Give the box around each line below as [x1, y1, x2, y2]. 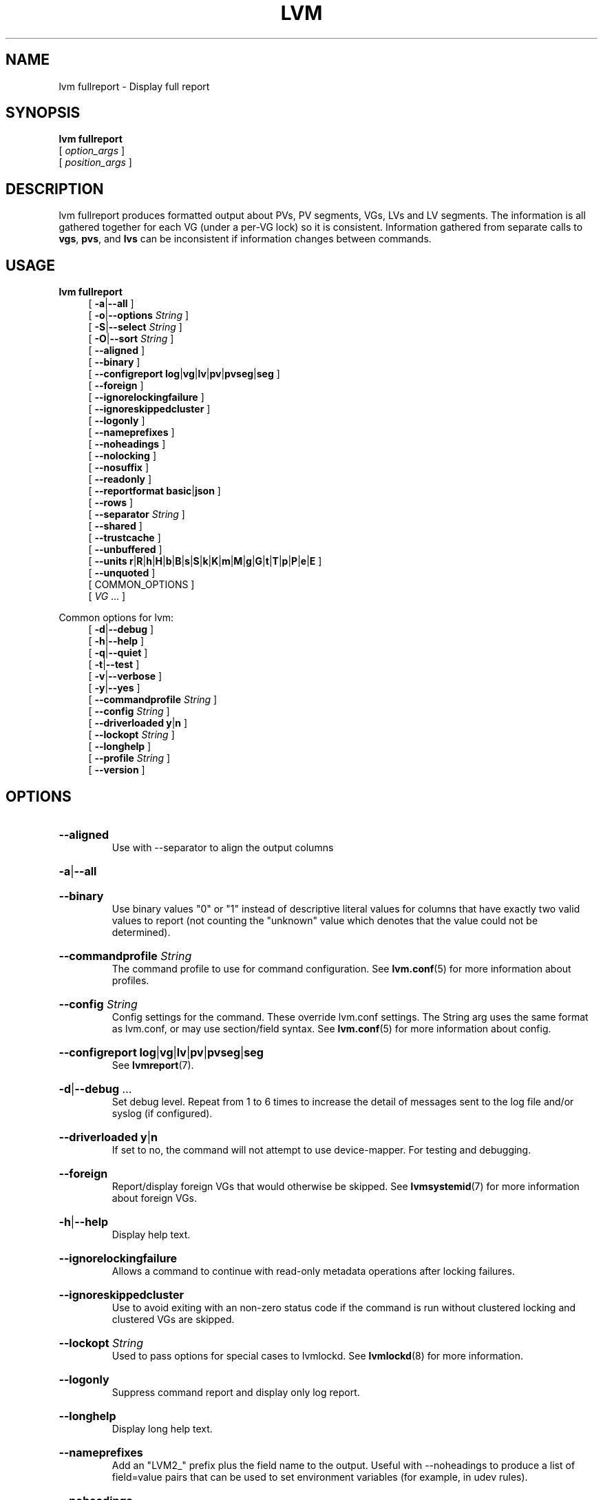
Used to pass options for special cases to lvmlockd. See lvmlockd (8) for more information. [112, 1349, 523, 1362]
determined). [112, 926, 171, 938]
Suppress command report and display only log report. [112, 1386, 360, 1398]
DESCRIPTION [6, 180, 104, 198]
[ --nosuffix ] [88, 461, 149, 474]
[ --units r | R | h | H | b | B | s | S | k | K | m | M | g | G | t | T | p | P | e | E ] [88, 555, 322, 567]
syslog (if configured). [112, 1107, 213, 1119]
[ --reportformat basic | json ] [88, 485, 221, 497]
